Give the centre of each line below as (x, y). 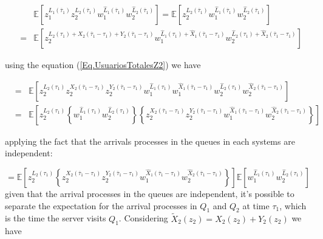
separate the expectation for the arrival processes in (101, 205)
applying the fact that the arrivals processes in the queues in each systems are (150, 141)
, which (293, 205)
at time (256, 205)
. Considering (143, 218)
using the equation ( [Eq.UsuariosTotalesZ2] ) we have (103, 65)
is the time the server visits (56, 218)
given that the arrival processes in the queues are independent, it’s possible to (150, 193)
